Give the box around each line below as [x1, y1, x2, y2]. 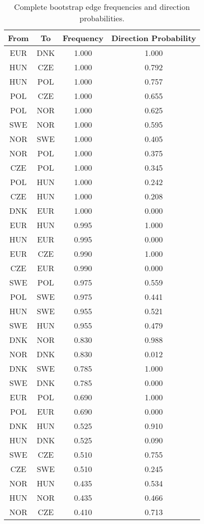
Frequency [62, 32, 104, 44]
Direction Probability [111, 32, 197, 44]
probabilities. [80, 12, 124, 24]
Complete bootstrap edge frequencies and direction [14, 1, 190, 12]
